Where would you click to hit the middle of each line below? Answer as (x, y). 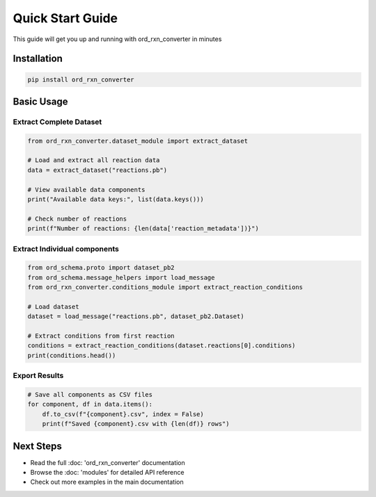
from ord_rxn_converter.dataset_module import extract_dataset (138, 141)
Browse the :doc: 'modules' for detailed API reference (107, 473)
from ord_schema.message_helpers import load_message (121, 277)
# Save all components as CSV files (90, 395)
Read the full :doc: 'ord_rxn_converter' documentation (108, 462)
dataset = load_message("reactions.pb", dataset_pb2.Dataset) (136, 316)
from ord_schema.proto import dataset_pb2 (101, 268)
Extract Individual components (66, 248)
